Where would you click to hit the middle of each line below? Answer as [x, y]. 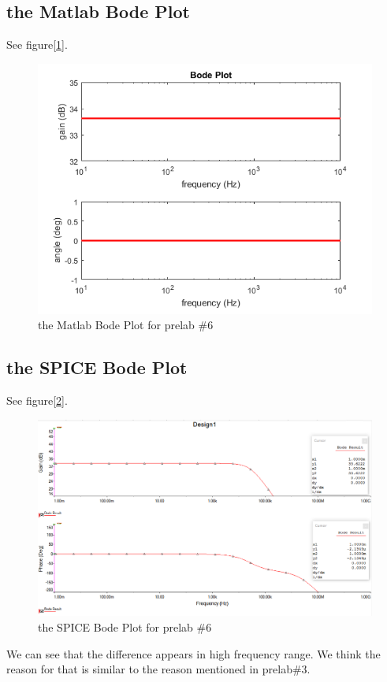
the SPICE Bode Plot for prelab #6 [125, 627]
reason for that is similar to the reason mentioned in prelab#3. [158, 669]
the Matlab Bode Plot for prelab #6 [126, 325]
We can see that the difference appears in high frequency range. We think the [193, 653]
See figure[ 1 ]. [37, 44]
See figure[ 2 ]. [37, 400]
